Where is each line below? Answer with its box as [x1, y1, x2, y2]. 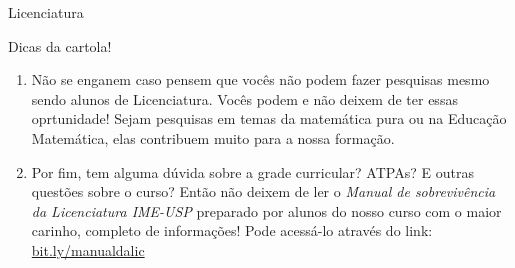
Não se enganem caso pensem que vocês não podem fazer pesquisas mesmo [31, 69, 490, 90]
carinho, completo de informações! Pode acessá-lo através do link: [31, 220, 433, 241]
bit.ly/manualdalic [31, 239, 145, 260]
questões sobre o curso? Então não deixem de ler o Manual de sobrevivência [31, 181, 496, 202]
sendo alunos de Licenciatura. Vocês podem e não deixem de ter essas [31, 88, 458, 109]
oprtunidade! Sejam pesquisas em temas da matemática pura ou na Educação [31, 108, 507, 129]
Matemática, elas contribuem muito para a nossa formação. [31, 127, 395, 148]
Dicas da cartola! [8, 35, 112, 56]
